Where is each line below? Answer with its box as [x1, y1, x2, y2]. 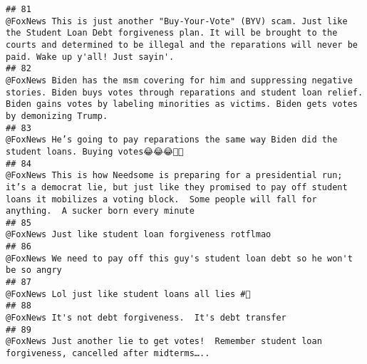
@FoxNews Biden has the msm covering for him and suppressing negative [6, 75, 353, 85]
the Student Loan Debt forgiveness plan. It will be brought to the [6, 28, 338, 38]
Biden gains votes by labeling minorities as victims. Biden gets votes [6, 99, 358, 110]
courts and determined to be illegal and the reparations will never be [6, 39, 358, 50]
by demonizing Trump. [6, 110, 108, 121]
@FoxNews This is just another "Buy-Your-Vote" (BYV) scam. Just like [6, 16, 348, 26]
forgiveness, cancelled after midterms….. [6, 348, 210, 359]
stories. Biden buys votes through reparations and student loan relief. [6, 87, 363, 98]
